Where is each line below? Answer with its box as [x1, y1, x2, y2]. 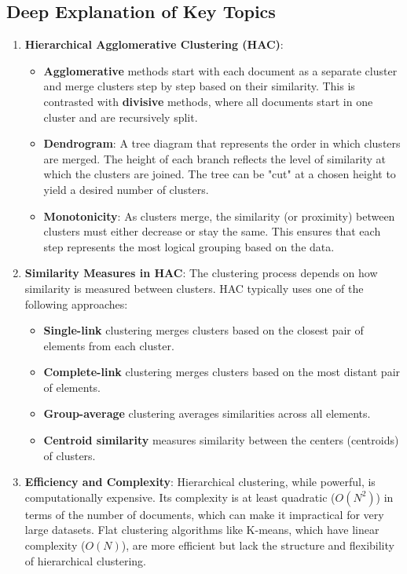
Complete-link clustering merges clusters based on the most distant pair [43, 364, 401, 380]
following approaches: [24, 295, 128, 312]
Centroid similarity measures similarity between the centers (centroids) [43, 432, 399, 448]
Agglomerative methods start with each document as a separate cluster [43, 62, 398, 79]
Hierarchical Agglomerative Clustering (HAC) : [24, 36, 284, 53]
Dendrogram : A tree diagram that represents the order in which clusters [43, 135, 401, 152]
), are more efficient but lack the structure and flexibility [121, 537, 394, 554]
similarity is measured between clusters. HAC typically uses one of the [24, 280, 364, 296]
